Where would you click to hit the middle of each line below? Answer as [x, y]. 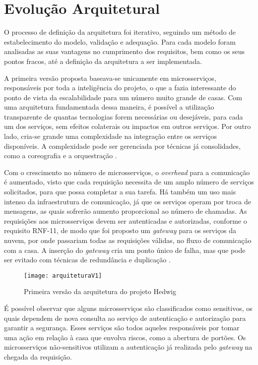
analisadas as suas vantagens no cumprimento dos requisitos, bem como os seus [125, 51]
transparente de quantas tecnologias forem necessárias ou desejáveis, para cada [124, 116]
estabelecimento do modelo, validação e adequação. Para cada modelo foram [120, 41]
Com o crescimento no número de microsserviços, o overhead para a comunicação [127, 172]
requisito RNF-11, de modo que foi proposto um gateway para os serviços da [120, 230]
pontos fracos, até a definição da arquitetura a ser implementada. [103, 61]
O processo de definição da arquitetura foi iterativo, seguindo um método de [120, 32]
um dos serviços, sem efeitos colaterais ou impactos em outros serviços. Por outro [128, 126]
